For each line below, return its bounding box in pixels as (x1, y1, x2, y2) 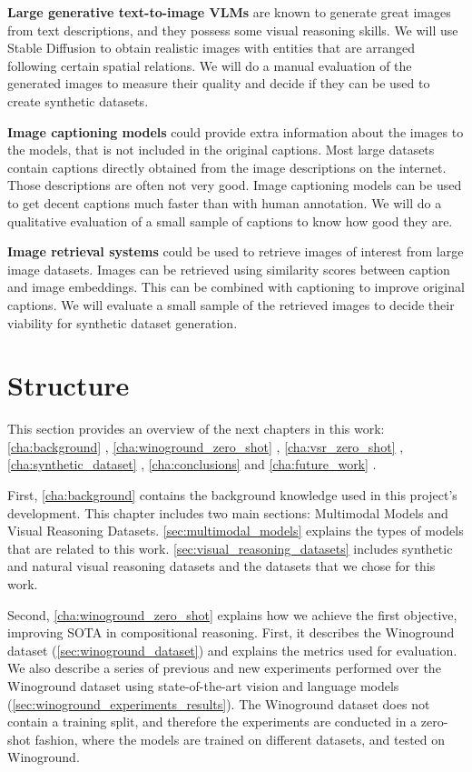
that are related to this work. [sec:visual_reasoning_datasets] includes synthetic (7, 538, 453, 557)
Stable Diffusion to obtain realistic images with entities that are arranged (7, 38, 416, 57)
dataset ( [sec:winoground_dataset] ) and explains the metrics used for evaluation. (7, 640, 457, 659)
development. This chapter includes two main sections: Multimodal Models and (7, 503, 448, 522)
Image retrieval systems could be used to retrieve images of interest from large (7, 242, 464, 261)
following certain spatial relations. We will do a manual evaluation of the (7, 55, 412, 75)
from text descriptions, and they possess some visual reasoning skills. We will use (7, 20, 458, 39)
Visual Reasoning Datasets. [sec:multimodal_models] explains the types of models (7, 521, 464, 540)
